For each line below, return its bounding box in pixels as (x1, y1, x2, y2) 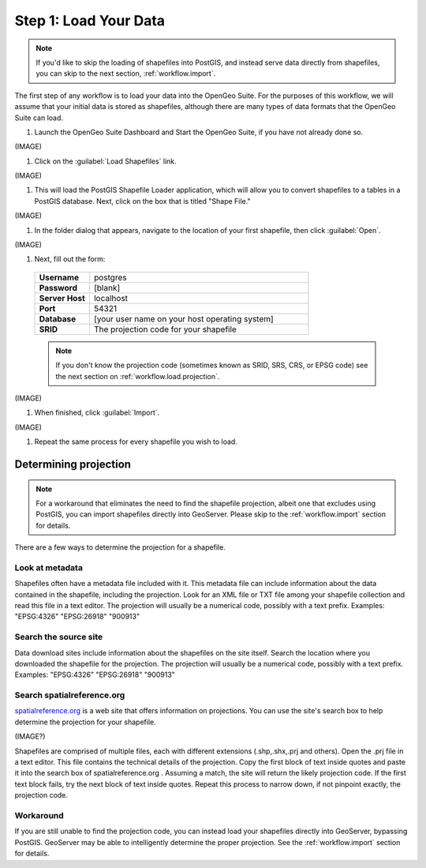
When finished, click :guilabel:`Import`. (34, 408, 160, 418)
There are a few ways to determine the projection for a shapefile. (14, 543, 226, 552)
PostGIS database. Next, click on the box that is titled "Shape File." (34, 196, 251, 205)
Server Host (39, 292, 86, 303)
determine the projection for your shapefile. (14, 717, 157, 727)
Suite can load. (14, 113, 63, 122)
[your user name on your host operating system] (93, 313, 274, 324)
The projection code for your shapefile (93, 324, 237, 335)
